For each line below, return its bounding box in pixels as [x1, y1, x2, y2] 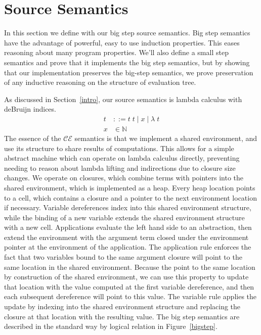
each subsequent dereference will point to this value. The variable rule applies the [4, 291, 256, 302]
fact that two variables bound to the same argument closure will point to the [4, 252, 242, 262]
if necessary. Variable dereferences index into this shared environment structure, [4, 202, 251, 213]
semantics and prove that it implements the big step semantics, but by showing [4, 57, 250, 67]
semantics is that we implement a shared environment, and [74, 132, 257, 143]
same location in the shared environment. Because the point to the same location [4, 261, 255, 272]
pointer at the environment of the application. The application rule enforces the [4, 242, 251, 252]
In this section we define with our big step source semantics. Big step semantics [4, 27, 250, 38]
